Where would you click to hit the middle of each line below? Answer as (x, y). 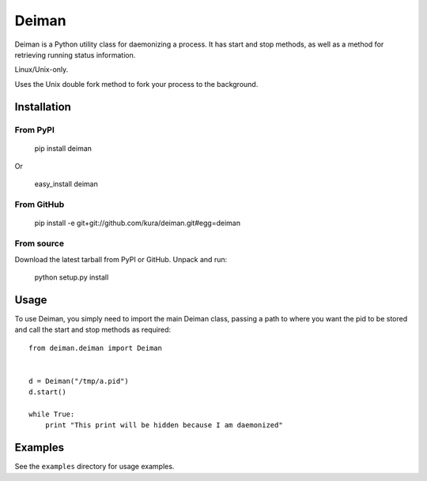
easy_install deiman (66, 184)
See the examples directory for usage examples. (94, 467)
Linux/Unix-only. (42, 70)
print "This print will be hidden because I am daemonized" (164, 425)
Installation (43, 107)
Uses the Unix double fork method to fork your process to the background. (136, 84)
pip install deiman (63, 148)
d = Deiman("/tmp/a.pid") (79, 381)
